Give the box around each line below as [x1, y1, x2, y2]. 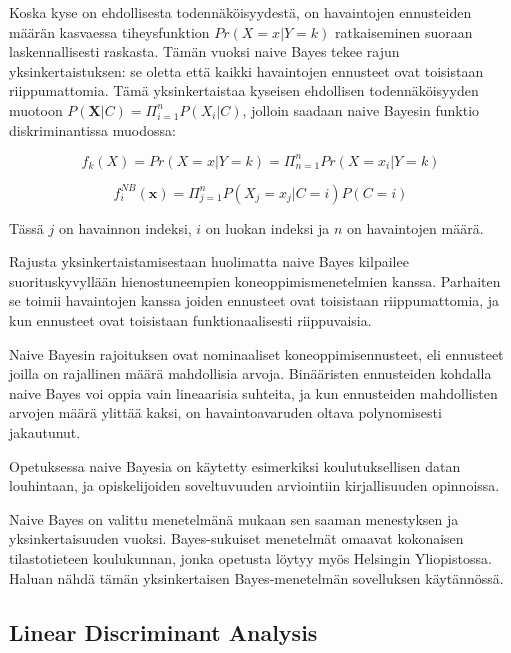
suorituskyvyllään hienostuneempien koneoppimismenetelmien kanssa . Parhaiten [9, 270, 501, 291]
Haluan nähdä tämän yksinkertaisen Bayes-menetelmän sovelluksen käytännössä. [9, 567, 504, 588]
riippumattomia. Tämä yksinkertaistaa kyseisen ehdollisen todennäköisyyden [9, 80, 479, 101]
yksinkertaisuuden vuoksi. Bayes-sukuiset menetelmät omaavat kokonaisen [9, 528, 464, 549]
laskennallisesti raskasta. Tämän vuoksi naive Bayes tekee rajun [9, 41, 400, 62]
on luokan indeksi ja [205, 217, 330, 238]
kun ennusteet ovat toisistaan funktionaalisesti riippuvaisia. [9, 310, 372, 331]
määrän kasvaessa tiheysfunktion [9, 21, 210, 42]
